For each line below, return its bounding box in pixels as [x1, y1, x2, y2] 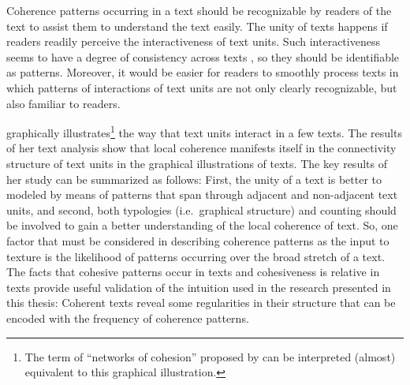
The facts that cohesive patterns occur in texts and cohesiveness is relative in [6, 264, 380, 280]
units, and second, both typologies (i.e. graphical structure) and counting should [6, 201, 397, 218]
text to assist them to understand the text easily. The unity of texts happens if [6, 17, 388, 34]
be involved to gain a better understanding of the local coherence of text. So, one [6, 217, 398, 234]
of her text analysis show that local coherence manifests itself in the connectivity [6, 140, 397, 156]
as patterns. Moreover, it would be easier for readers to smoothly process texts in [6, 64, 399, 80]
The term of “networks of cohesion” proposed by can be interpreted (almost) [24, 348, 396, 364]
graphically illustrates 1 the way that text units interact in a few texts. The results [6, 122, 402, 140]
